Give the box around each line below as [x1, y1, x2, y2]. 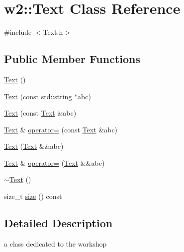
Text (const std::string [4, 91, 72, 101]
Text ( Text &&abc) [4, 141, 64, 151]
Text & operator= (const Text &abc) [4, 124, 118, 134]
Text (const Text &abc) [4, 108, 77, 118]
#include [4, 27, 32, 37]
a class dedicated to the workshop [4, 238, 107, 249]
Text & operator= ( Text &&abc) [4, 157, 105, 168]
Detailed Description [4, 215, 113, 231]
